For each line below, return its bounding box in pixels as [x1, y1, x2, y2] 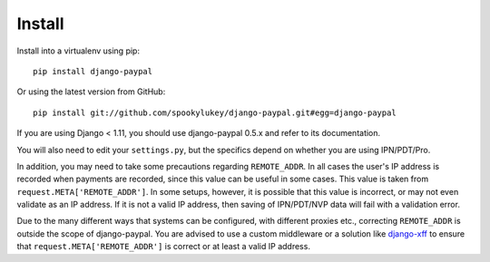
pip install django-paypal [33, 66, 153, 76]
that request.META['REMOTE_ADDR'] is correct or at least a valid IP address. [16, 241, 310, 252]
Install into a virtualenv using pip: [16, 45, 141, 56]
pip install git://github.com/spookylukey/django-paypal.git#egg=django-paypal [33, 107, 397, 118]
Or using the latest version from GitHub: [16, 86, 166, 97]
